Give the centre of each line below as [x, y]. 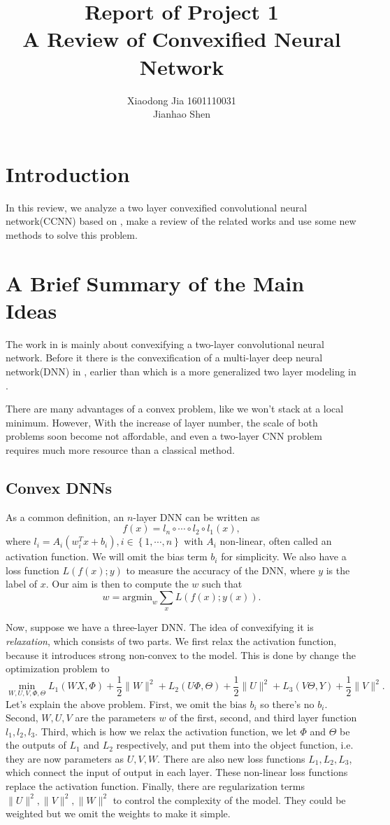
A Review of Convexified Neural [182, 39]
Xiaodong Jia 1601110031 [182, 100]
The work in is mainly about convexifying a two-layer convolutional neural [165, 344]
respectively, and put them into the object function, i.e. [235, 745]
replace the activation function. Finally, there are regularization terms [155, 786]
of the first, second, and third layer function [263, 717]
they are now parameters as [65, 758]
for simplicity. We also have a [284, 556]
